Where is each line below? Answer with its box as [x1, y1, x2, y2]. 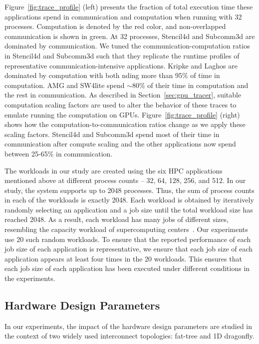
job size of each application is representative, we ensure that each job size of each [4, 243, 253, 254]
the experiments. [4, 273, 55, 283]
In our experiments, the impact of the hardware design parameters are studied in [4, 320, 253, 331]
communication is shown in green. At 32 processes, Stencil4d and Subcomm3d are [4, 30, 255, 41]
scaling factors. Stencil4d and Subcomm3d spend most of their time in [4, 128, 220, 139]
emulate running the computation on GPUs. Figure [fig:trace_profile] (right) [4, 109, 240, 119]
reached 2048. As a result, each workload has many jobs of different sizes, [4, 214, 229, 224]
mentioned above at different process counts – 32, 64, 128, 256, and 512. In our [4, 175, 246, 185]
